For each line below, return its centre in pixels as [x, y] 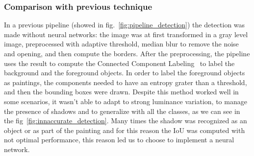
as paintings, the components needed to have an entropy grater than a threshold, [126, 82]
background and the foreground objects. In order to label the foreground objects [125, 73]
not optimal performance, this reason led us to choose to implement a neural [119, 140]
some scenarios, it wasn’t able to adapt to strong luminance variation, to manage [126, 101]
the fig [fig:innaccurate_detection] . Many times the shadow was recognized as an [126, 121]
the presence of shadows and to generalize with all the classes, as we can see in [122, 111]
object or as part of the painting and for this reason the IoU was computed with [125, 130]
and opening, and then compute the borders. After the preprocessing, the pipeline [127, 53]
